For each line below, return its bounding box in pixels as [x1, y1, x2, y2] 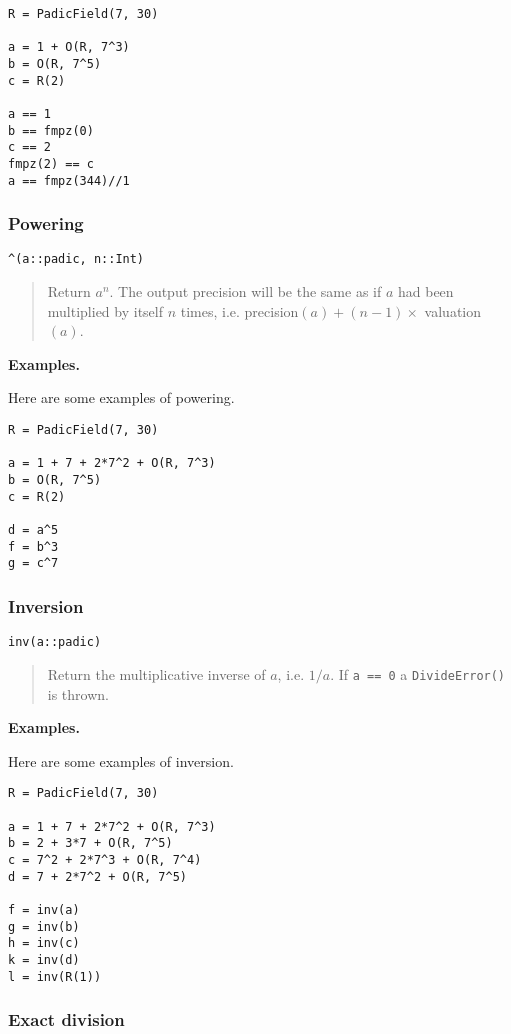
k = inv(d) [8, 952, 80, 967]
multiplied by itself [47, 300, 164, 321]
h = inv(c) [8, 936, 80, 951]
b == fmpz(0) [8, 123, 94, 138]
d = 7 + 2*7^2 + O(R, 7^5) [8, 869, 187, 884]
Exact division [8, 1007, 125, 1032]
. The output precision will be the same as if [109, 281, 382, 302]
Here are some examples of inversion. [8, 750, 234, 771]
